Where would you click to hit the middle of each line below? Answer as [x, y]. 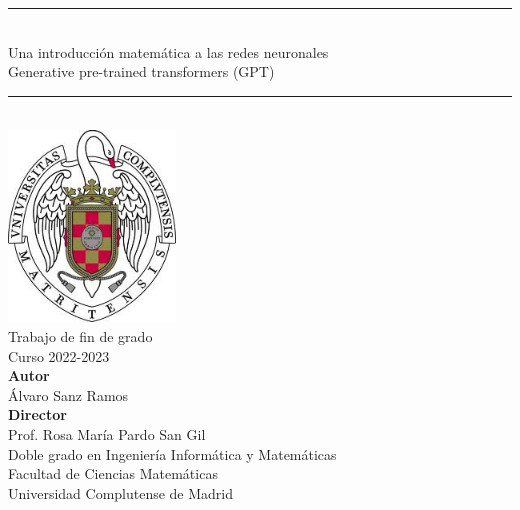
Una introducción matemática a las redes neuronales [168, 51]
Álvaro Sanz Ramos [68, 394]
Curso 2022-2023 [59, 355]
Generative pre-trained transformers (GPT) [141, 71]
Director [37, 414]
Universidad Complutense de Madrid [121, 492]
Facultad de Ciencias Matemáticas [113, 473]
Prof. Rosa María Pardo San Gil [107, 433]
